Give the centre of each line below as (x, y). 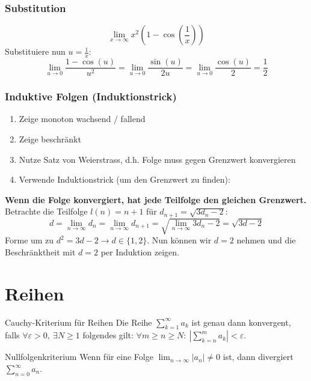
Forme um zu (29, 240)
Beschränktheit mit (40, 251)
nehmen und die (266, 240)
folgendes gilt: (108, 335)
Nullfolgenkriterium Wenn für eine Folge (79, 357)
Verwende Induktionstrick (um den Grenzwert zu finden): (125, 179)
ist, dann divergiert (258, 357)
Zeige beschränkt (50, 139)
